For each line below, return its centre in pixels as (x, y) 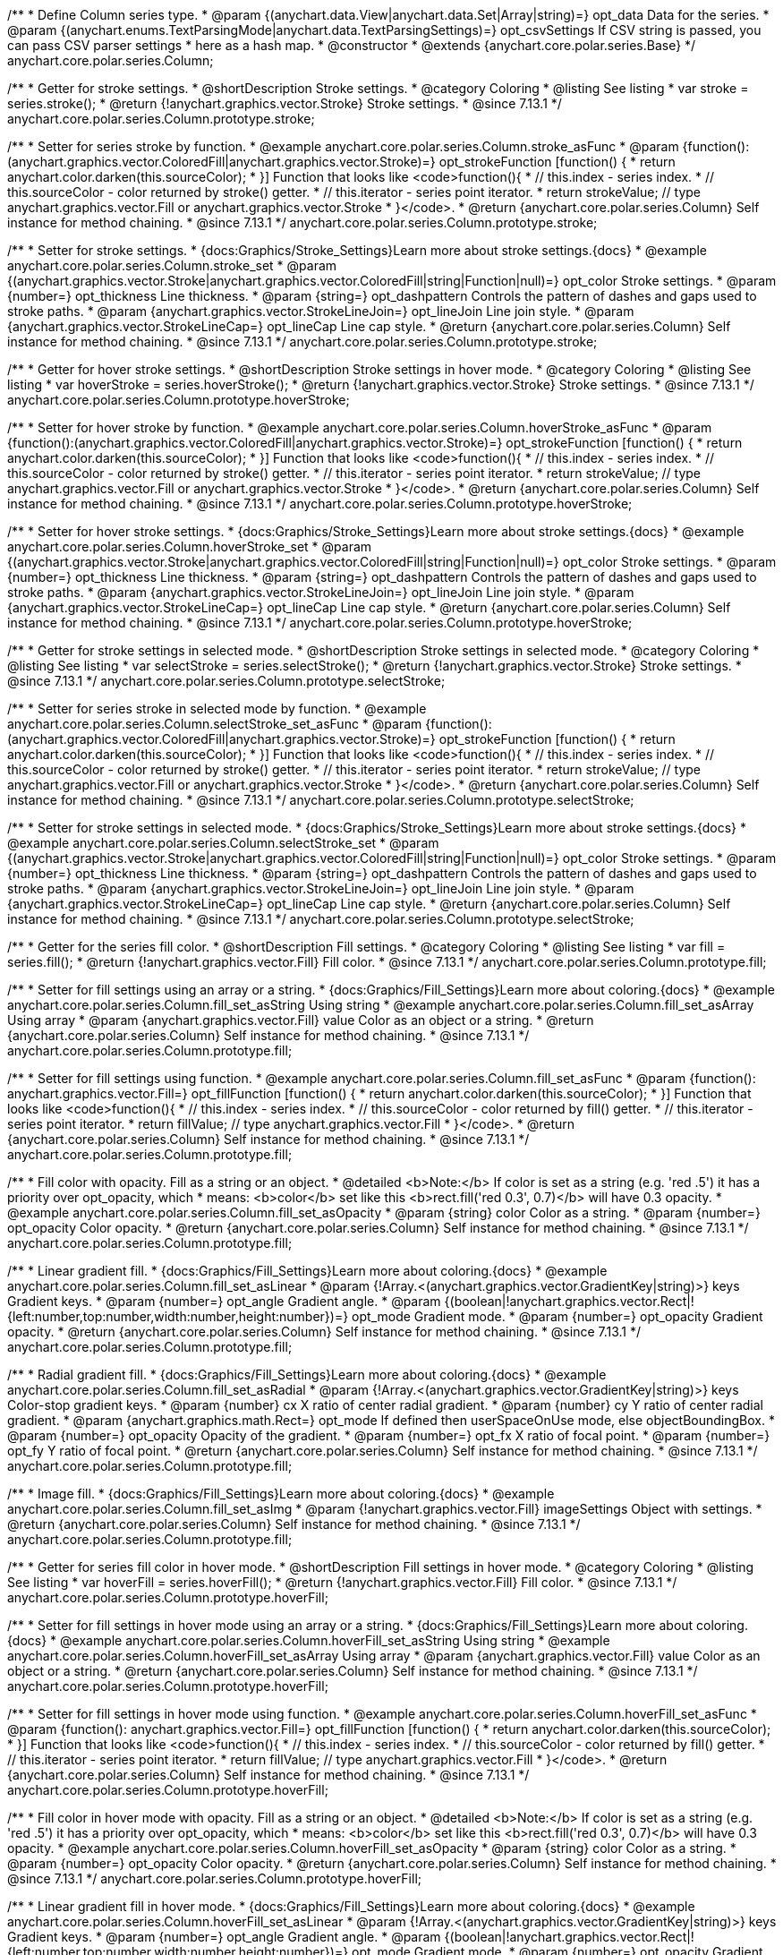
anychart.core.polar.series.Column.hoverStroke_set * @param (190, 546)
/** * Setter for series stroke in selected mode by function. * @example (217, 709)
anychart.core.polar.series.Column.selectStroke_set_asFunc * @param (215, 724)
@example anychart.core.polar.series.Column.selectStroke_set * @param (223, 843)
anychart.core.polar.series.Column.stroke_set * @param (172, 265)
